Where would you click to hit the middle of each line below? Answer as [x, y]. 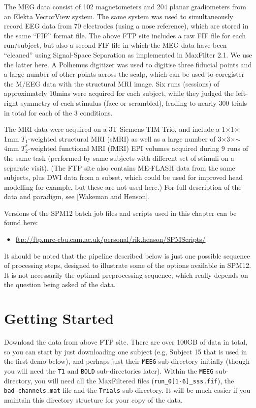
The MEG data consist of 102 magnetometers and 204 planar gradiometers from [125, 6]
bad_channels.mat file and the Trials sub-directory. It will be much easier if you [127, 390]
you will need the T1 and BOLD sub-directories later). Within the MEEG [109, 371]
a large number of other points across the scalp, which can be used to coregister [124, 74]
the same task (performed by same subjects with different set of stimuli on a [119, 158]
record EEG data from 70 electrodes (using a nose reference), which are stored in [126, 26]
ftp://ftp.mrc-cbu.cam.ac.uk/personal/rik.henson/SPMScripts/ [111, 239]
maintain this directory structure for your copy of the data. [93, 399]
